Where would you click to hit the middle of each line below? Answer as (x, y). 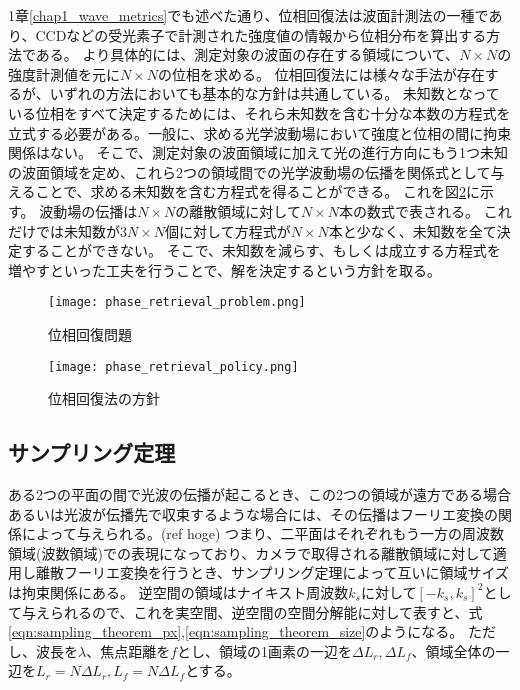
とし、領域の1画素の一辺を (265, 650)
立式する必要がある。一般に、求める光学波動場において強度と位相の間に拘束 (260, 132)
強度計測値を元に (64, 73)
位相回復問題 (90, 333)
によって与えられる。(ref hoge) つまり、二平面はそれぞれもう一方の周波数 (263, 533)
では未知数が (77, 230)
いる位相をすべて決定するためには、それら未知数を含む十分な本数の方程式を (259, 112)
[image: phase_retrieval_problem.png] (177, 302)
